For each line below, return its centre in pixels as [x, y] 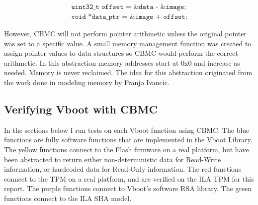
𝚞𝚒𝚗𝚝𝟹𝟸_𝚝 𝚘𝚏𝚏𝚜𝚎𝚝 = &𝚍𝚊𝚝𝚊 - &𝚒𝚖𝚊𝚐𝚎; [129, 7]
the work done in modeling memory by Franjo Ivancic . [87, 82]
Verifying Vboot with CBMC [81, 109]
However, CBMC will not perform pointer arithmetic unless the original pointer [125, 34]
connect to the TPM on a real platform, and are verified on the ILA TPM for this [129, 178]
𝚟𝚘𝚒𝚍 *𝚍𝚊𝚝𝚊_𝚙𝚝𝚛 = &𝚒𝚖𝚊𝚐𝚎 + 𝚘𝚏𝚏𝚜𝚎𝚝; [129, 17]
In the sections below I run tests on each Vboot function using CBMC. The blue [127, 130]
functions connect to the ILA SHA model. [68, 198]
